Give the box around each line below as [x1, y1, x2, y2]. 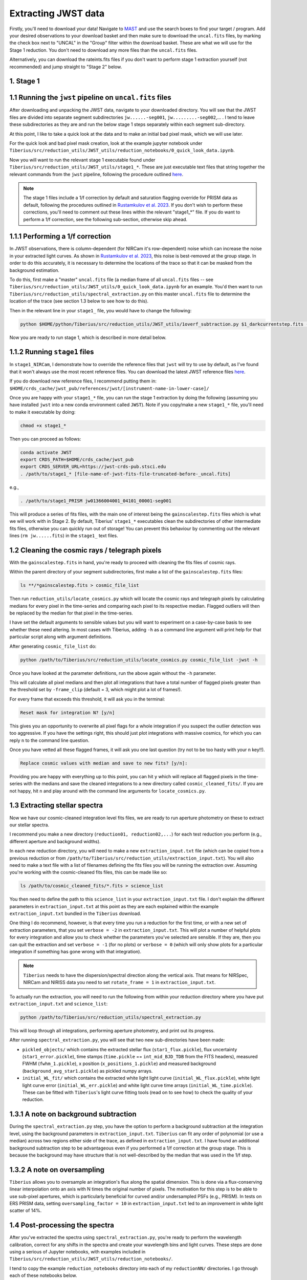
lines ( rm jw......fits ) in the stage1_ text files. [9, 532, 118, 539]
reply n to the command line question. [9, 737, 90, 743]
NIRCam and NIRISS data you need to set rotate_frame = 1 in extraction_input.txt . [23, 979, 216, 986]
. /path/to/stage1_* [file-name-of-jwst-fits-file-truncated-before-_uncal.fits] [20, 471, 231, 477]
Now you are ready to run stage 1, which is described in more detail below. [9, 334, 167, 340]
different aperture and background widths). [9, 838, 101, 844]
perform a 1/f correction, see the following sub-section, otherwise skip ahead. [23, 216, 188, 222]
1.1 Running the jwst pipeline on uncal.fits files [9, 93, 171, 102]
